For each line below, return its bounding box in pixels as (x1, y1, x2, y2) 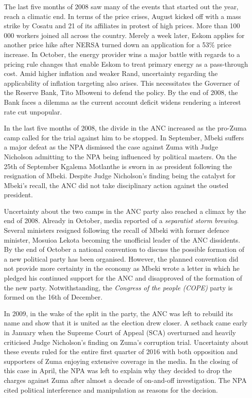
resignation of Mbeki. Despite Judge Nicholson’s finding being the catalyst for (4, 171, 235, 181)
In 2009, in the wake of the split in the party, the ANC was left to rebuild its (4, 308, 233, 318)
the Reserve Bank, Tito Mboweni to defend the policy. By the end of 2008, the (4, 87, 238, 97)
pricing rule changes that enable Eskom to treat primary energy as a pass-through (4, 58, 248, 69)
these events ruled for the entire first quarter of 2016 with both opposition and (4, 346, 238, 357)
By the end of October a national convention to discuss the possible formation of (4, 244, 244, 254)
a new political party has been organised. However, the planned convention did (4, 253, 238, 264)
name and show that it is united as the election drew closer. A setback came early (4, 318, 248, 328)
